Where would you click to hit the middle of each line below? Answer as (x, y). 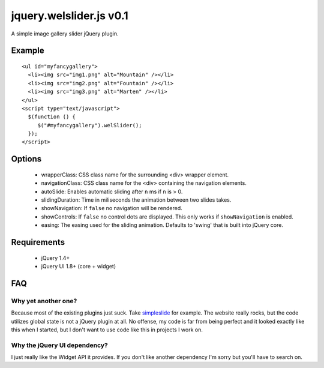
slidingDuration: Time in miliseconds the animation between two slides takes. (136, 200)
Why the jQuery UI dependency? (59, 345)
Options (26, 159)
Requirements (38, 242)
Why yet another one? (44, 301)
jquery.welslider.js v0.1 (70, 16)
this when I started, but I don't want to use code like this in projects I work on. (107, 330)
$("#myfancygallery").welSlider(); (90, 125)
